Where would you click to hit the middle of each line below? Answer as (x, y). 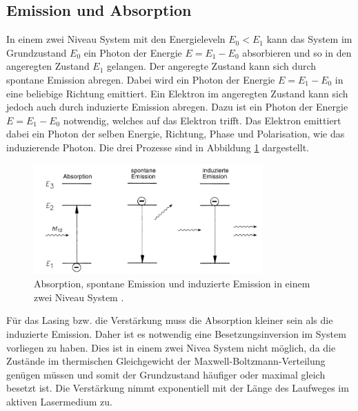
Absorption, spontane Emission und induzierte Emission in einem (172, 284)
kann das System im (309, 39)
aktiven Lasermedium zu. (59, 401)
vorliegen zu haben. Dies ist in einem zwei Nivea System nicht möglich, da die (171, 347)
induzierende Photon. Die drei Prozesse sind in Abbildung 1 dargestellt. (158, 147)
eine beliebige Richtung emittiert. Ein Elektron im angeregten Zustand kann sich (177, 93)
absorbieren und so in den (297, 52)
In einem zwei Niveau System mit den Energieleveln (116, 39)
